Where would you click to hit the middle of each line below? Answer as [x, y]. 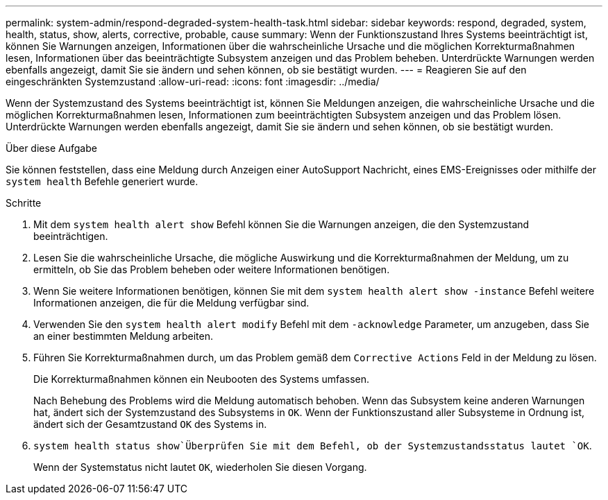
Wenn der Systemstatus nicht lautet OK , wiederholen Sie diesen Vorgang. [200, 467]
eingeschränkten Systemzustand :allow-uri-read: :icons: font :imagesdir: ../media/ [193, 81]
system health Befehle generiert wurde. [102, 181]
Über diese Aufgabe [51, 148]
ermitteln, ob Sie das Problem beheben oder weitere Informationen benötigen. [212, 269]
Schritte [24, 203]
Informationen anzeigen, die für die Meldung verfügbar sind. [171, 303]
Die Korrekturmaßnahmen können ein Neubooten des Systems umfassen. [202, 379]
